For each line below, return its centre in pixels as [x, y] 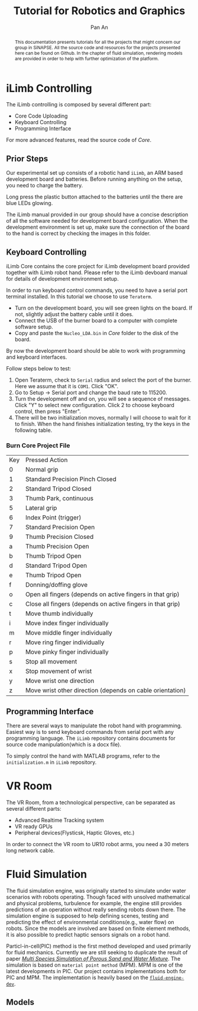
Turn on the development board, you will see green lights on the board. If [103, 308]
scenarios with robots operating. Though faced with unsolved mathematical [98, 897]
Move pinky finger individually [67, 652]
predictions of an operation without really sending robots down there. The [96, 910]
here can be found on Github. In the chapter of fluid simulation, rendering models [99, 53]
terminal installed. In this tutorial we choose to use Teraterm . [79, 297]
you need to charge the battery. [45, 186]
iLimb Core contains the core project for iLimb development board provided [98, 266]
